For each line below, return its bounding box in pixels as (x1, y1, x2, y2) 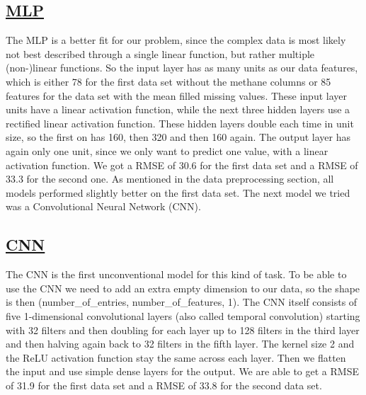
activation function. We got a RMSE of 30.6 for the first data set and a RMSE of (6, 157, 358, 172)
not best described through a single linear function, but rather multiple (6, 46, 315, 61)
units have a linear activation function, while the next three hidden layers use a (6, 102, 350, 117)
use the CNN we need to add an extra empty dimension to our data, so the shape (6, 280, 360, 295)
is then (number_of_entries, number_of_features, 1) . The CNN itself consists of (6, 294, 358, 309)
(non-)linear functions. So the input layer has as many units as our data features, (6, 60, 358, 75)
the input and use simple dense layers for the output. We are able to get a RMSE (6, 364, 359, 379)
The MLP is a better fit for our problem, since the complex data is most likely (6, 33, 346, 47)
